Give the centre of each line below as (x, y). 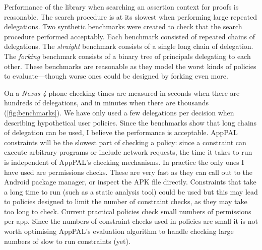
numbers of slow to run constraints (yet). (67, 241)
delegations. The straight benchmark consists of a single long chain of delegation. (129, 46)
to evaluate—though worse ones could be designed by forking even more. (116, 76)
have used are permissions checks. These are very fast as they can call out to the (128, 172)
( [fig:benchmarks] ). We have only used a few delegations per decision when (119, 112)
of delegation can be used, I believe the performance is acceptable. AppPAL (121, 132)
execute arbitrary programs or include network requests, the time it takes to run (128, 152)
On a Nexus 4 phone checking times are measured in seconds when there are (122, 92)
